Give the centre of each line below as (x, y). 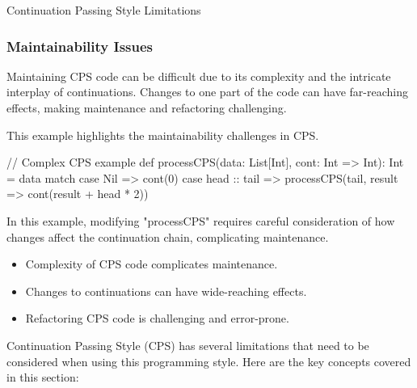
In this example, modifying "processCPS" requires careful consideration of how (201, 220)
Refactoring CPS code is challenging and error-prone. (157, 318)
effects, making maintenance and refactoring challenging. (147, 108)
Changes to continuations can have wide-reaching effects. (166, 291)
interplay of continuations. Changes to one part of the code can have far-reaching (207, 92)
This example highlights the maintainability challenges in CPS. (163, 135)
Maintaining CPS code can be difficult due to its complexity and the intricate (199, 76)
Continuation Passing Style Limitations (104, 10)
